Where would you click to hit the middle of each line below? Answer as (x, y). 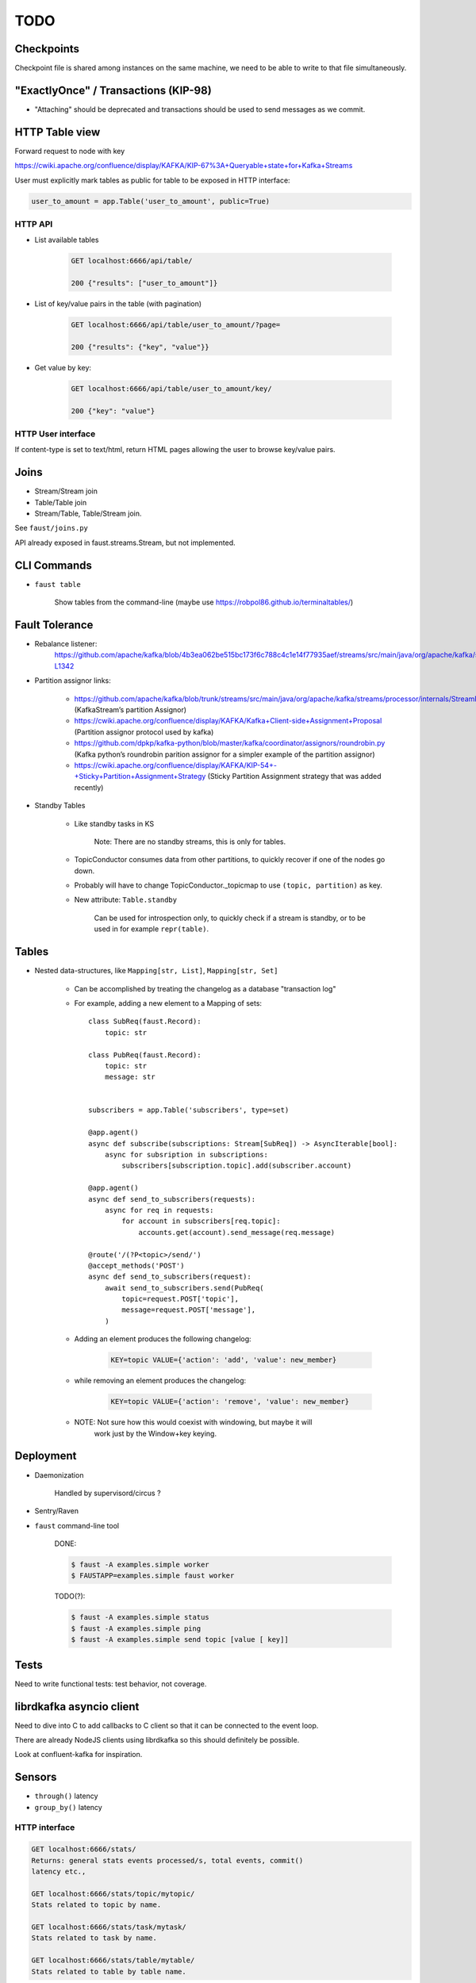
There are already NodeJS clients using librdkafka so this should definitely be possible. (157, 1739)
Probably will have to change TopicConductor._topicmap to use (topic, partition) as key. (228, 885)
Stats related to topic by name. (96, 1905)
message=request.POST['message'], (189, 1310)
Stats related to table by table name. (109, 1971)
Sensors (36, 1777)
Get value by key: (63, 367)
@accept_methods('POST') (136, 1266)
